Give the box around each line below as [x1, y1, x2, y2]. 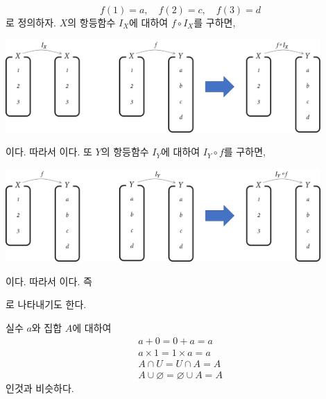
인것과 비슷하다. [6, 380, 74, 395]
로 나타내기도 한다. [6, 297, 87, 312]
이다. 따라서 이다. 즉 [6, 273, 92, 288]
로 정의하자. [6, 15, 56, 29]
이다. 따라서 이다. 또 [6, 144, 92, 159]
